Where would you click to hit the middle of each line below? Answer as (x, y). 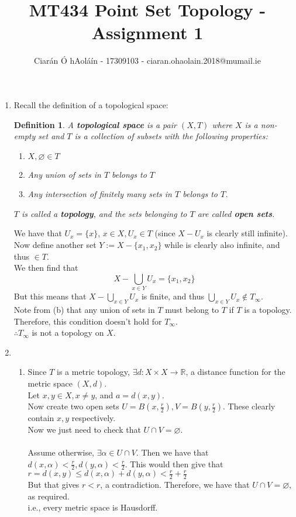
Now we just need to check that (84, 429)
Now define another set (55, 245)
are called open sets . (236, 213)
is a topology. (268, 309)
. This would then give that (174, 463)
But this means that (50, 296)
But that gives (54, 485)
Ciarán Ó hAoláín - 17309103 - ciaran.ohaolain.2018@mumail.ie (147, 61)
